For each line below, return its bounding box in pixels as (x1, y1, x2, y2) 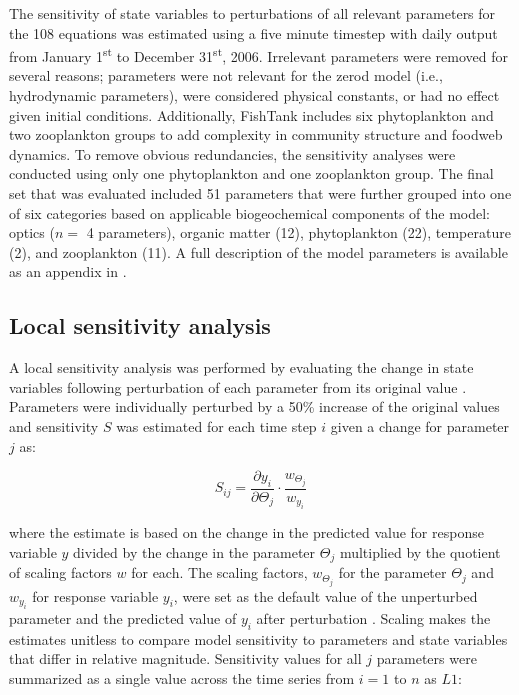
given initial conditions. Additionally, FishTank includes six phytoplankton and (9, 104, 494, 125)
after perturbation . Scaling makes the (256, 607, 491, 628)
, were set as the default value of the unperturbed (173, 585, 478, 606)
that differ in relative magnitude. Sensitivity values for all (9, 648, 362, 669)
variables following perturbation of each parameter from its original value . (9, 376, 467, 397)
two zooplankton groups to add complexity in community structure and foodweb (9, 124, 503, 145)
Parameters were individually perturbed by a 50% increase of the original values (9, 396, 500, 417)
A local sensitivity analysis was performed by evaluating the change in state (9, 357, 474, 378)
